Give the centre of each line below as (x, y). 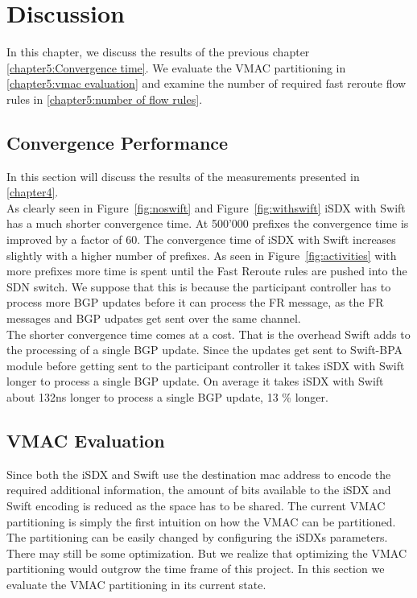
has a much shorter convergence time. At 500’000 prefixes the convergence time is (208, 223)
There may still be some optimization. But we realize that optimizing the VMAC (206, 553)
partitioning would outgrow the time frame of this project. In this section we (196, 569)
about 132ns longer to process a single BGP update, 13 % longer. (167, 397)
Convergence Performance (118, 142)
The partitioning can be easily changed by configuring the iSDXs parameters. (197, 537)
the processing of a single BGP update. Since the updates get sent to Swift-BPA (205, 350)
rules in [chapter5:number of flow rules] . (105, 99)
